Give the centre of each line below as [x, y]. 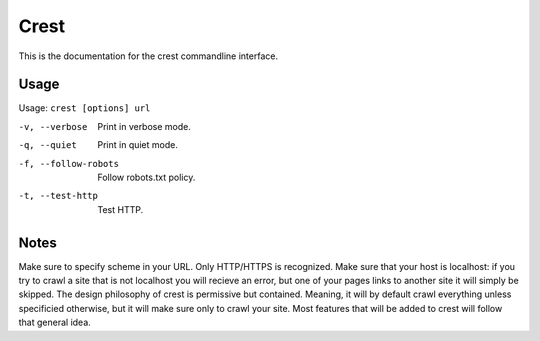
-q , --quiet [47, 145]
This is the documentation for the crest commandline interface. [148, 56]
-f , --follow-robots [69, 163]
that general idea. [55, 322]
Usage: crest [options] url [84, 108]
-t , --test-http [58, 196]
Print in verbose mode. [144, 126]
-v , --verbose [53, 126]
